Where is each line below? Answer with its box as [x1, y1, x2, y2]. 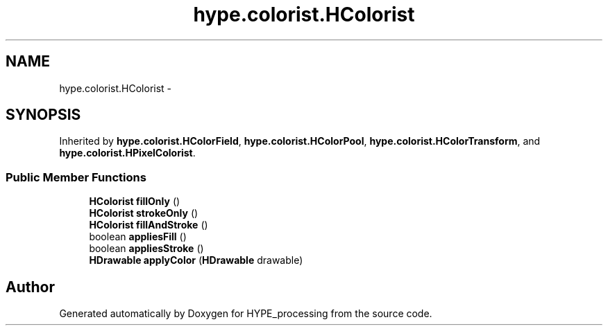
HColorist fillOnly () [89, 195, 180, 208]
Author [6, 278, 55, 296]
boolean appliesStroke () [89, 242, 204, 255]
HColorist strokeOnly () [89, 207, 199, 220]
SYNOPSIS [6, 106, 81, 124]
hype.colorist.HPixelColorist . [59, 147, 196, 159]
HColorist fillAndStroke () [89, 219, 208, 231]
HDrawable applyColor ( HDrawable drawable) [89, 254, 303, 267]
